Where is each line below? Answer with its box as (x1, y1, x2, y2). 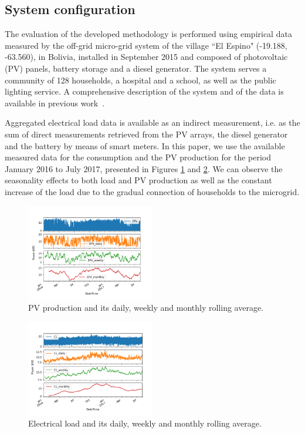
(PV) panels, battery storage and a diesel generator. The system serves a (5, 62, 267, 74)
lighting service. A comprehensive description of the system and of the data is (5, 85, 284, 98)
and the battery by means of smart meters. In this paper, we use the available (5, 139, 285, 152)
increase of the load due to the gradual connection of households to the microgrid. (5, 185, 300, 197)
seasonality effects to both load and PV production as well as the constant (5, 174, 272, 186)
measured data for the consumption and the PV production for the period (5, 151, 272, 163)
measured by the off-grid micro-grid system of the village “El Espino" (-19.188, (5, 39, 287, 51)
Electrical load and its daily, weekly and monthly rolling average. (28, 417, 262, 429)
